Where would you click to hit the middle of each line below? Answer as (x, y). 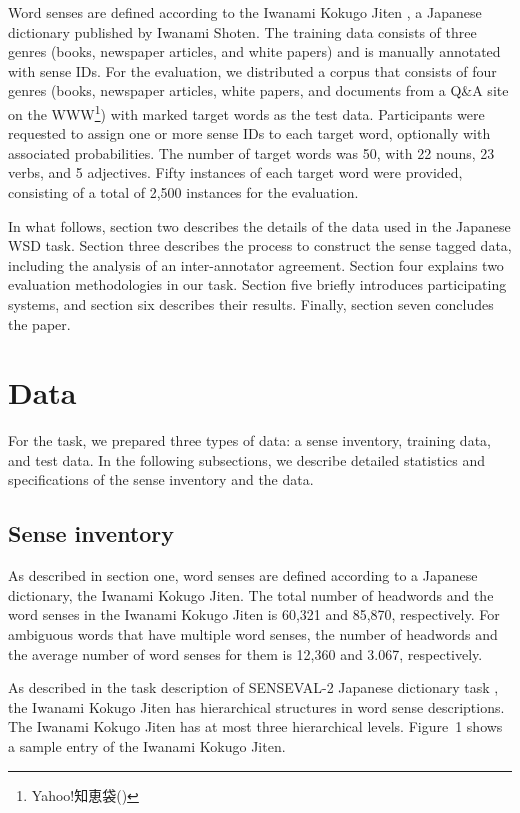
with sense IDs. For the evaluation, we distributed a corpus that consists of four (252, 70)
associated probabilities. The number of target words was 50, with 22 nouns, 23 (251, 152)
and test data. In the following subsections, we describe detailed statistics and (247, 459)
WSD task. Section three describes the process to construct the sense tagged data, (260, 245)
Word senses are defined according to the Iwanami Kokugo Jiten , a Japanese (245, 12)
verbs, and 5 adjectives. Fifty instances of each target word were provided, (235, 172)
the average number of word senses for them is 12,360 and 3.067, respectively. (245, 653)
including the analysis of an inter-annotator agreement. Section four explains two (256, 264)
